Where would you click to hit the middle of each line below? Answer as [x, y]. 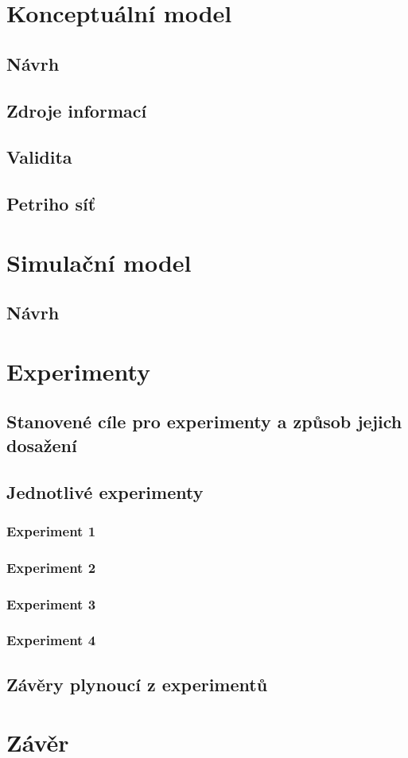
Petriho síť [51, 204]
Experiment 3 [51, 603]
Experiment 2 [51, 567]
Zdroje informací [77, 110]
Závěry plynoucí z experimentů [137, 684]
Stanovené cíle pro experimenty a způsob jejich [204, 422]
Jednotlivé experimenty [105, 491]
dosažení [42, 445]
